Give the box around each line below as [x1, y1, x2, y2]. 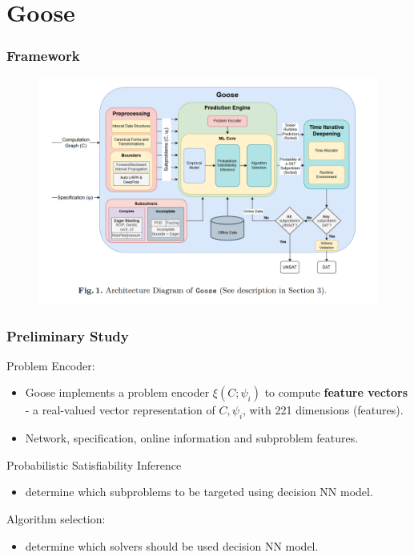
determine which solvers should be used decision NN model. [25, 537, 319, 554]
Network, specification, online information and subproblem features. [25, 430, 359, 446]
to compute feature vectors [264, 384, 408, 401]
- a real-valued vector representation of [25, 402, 215, 418]
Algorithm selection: [6, 510, 106, 527]
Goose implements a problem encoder [25, 384, 210, 401]
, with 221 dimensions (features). [243, 402, 404, 418]
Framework [6, 46, 80, 66]
